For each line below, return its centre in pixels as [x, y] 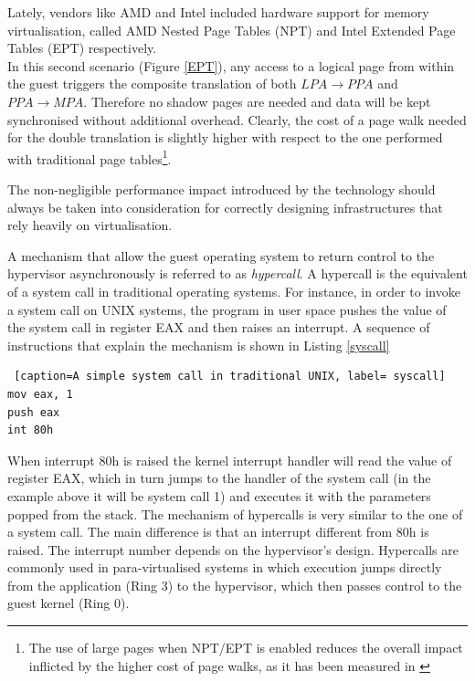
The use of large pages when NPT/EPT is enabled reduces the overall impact [246, 648]
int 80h [31, 430]
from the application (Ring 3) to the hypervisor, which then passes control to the [235, 585]
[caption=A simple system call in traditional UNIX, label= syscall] [230, 377]
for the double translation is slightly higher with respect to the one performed [225, 137]
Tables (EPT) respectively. [82, 48]
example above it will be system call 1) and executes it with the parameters [219, 495]
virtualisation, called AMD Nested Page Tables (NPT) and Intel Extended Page [232, 30]
